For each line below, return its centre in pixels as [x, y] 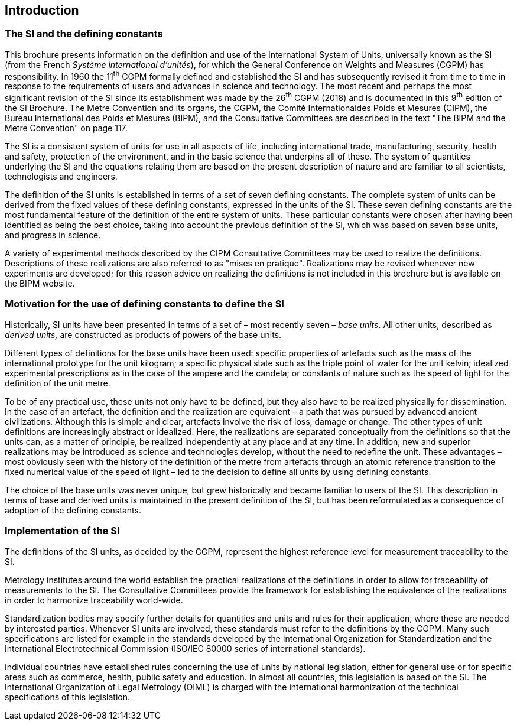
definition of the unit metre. [58, 383]
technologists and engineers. [61, 177]
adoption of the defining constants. [73, 510]
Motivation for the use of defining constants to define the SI [144, 304]
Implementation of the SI [62, 531]
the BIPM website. [40, 284]
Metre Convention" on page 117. [66, 128]
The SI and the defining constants [84, 34]
